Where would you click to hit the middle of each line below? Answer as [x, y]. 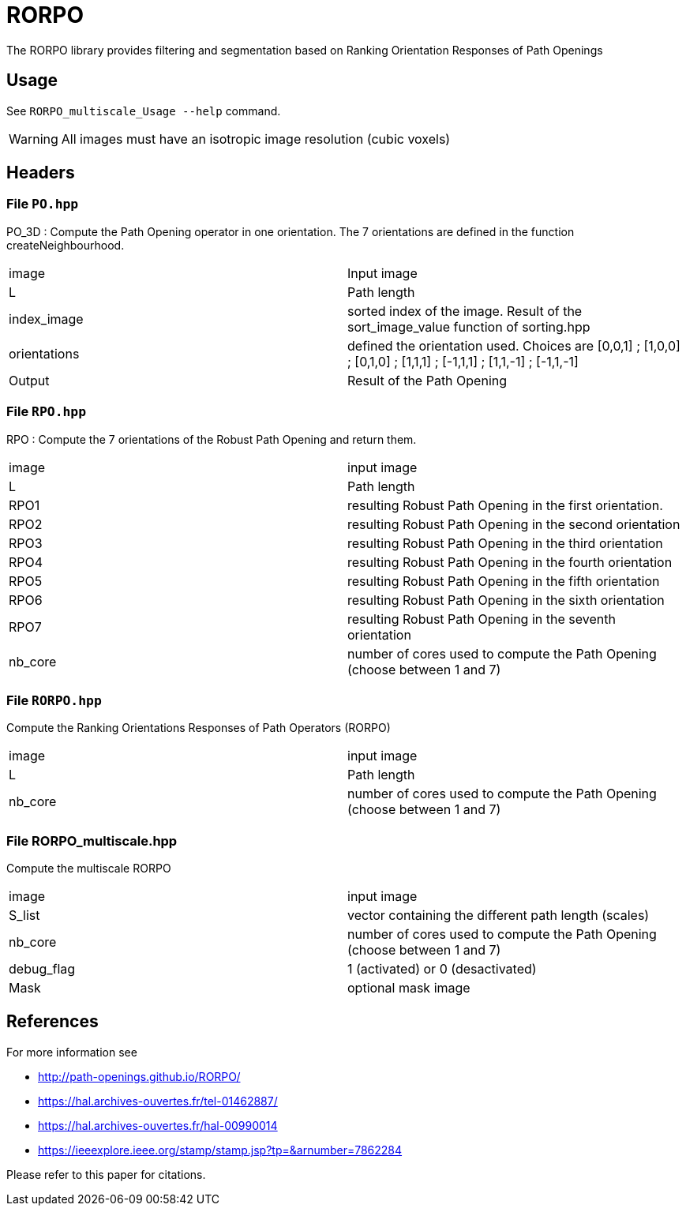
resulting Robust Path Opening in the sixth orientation [506, 600]
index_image [46, 319]
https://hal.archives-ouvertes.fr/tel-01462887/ [158, 1101]
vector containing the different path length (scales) [499, 916]
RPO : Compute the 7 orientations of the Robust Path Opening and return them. [212, 439]
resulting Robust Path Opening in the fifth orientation [504, 581]
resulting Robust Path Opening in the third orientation [505, 543]
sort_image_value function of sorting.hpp [469, 326]
